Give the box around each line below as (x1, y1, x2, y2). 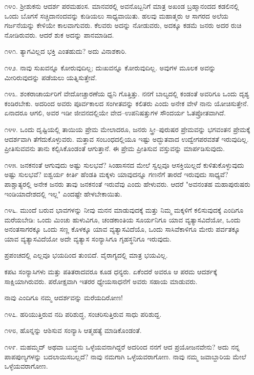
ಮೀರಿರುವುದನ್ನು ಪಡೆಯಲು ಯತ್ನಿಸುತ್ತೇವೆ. (4, 72, 97, 82)
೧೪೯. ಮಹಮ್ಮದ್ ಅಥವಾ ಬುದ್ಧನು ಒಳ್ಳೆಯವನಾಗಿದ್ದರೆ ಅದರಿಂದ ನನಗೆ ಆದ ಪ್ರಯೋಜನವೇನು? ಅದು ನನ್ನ (4, 342, 240, 352)
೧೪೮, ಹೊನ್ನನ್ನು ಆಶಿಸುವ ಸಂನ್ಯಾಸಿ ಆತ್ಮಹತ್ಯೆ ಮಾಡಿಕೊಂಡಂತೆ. (4, 325, 142, 335)
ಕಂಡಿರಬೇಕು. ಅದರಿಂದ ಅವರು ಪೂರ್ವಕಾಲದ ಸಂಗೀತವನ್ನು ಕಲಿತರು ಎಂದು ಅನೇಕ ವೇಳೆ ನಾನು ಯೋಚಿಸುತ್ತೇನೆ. (4, 98, 249, 108)
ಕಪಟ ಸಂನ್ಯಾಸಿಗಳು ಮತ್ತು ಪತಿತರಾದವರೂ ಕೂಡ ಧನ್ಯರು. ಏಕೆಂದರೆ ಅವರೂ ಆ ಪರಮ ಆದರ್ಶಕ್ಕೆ (4, 266, 217, 277)
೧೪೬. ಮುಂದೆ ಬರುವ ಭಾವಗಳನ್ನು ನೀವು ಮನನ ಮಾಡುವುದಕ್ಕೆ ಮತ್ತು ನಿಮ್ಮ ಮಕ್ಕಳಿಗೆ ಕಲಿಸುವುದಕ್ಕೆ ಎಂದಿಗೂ (4, 205, 244, 215)
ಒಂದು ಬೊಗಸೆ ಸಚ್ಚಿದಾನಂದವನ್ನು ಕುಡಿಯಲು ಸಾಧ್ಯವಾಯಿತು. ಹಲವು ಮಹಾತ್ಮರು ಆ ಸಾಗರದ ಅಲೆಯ (4, 10, 229, 21)
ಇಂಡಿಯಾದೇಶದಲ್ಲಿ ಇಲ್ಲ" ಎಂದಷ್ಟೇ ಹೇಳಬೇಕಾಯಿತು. (4, 188, 122, 199)
